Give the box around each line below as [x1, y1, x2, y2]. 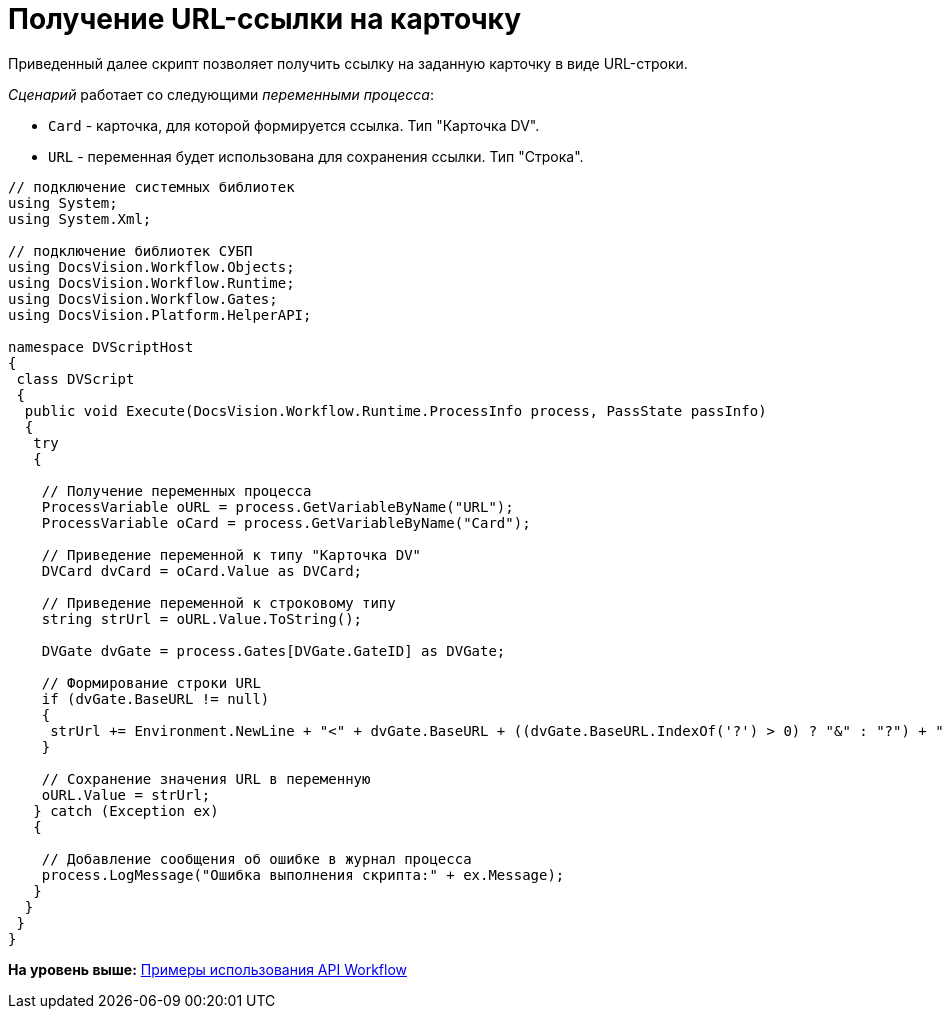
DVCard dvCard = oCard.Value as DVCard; [41, 562, 363, 579]
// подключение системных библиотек [8, 178, 295, 195]
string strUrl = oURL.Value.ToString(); [41, 610, 363, 627]
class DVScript [16, 370, 135, 387]
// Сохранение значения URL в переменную [41, 770, 371, 787]
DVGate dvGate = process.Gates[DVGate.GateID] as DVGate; [41, 642, 506, 659]
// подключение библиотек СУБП [8, 242, 253, 259]
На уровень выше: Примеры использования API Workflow [8, 960, 407, 978]
